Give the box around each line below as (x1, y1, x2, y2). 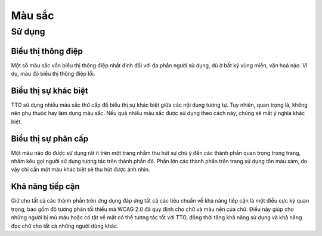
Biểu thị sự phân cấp (11, 133, 89, 144)
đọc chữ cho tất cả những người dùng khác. (11, 222, 119, 229)
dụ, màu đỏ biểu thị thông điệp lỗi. (11, 70, 95, 77)
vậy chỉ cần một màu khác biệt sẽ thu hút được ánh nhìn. (11, 166, 150, 173)
